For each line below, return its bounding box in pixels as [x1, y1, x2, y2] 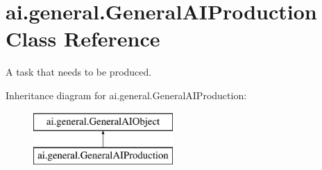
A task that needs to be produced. [6, 65, 152, 79]
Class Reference [6, 24, 160, 53]
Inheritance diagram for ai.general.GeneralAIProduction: [6, 87, 247, 102]
